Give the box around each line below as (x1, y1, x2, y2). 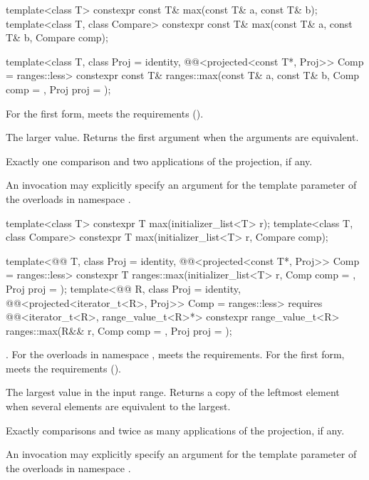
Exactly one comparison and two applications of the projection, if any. (6, 153, 313, 168)
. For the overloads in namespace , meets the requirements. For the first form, (6, 347, 345, 362)
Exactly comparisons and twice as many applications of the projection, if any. (6, 422, 345, 437)
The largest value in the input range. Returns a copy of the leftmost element (6, 385, 340, 400)
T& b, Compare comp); (6, 30, 108, 45)
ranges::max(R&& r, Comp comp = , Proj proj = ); (6, 323, 232, 338)
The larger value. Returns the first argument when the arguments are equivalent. (6, 130, 359, 145)
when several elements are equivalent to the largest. (6, 399, 231, 414)
